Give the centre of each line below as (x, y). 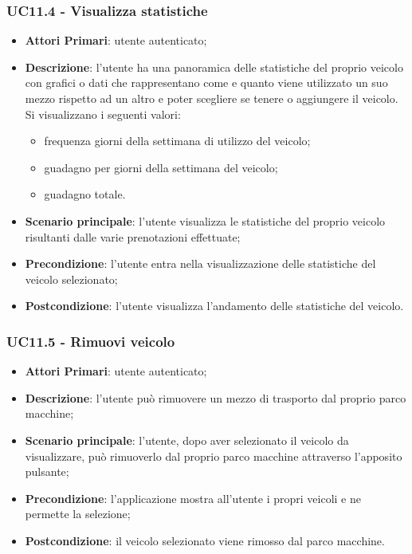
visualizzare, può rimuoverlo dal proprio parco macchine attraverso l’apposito (214, 456)
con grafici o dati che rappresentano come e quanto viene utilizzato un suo (206, 83)
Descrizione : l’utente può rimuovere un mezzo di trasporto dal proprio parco (216, 397)
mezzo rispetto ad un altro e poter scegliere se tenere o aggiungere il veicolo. (212, 98)
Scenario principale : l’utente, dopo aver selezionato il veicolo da (187, 440)
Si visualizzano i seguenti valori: (103, 114)
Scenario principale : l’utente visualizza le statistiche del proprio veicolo (205, 220)
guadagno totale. (85, 194)
